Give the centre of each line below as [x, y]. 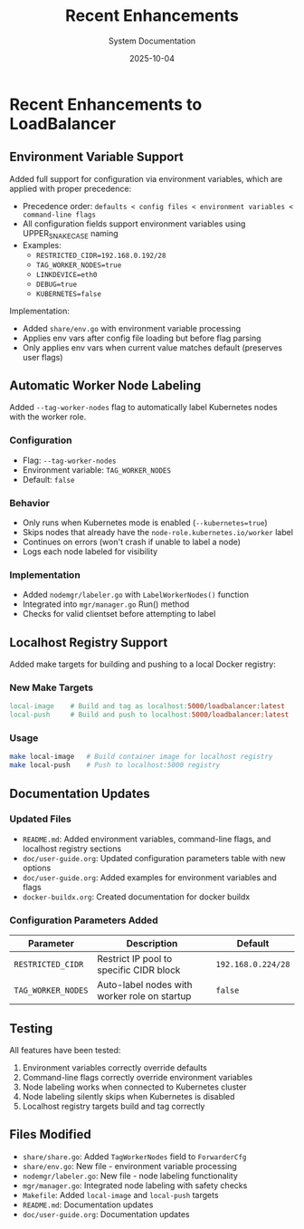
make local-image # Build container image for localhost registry [141, 757]
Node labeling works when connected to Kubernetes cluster [134, 1087]
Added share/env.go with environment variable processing [132, 328]
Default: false [48, 479]
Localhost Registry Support [89, 643]
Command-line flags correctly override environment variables [138, 1077]
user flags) [43, 357]
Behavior [29, 503]
